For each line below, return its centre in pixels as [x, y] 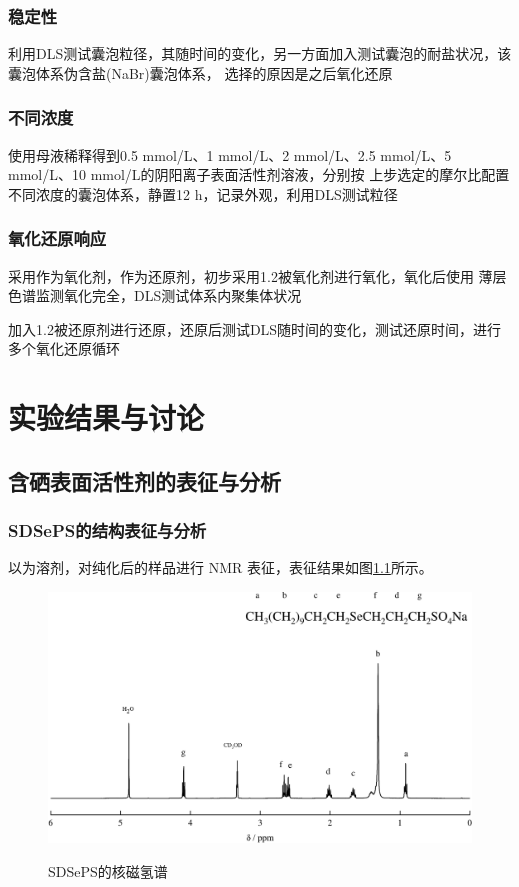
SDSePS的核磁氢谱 [108, 870]
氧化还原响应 [57, 238]
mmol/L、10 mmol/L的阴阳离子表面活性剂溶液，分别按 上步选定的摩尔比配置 [259, 174]
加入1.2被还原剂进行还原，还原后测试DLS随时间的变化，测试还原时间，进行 [255, 328]
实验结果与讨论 [106, 417]
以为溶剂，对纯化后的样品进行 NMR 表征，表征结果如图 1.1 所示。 [220, 567]
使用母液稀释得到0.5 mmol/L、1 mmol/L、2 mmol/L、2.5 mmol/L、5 [230, 154]
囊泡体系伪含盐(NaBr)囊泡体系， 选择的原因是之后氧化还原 [200, 72]
